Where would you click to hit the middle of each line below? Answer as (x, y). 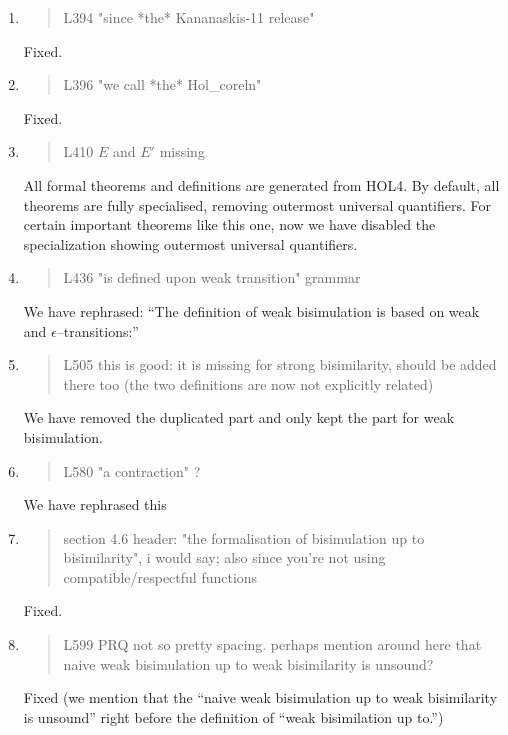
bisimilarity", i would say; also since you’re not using (224, 557)
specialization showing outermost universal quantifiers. (190, 243)
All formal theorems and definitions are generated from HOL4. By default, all (261, 184)
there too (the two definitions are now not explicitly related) (248, 383)
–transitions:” (97, 330)
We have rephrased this (95, 504)
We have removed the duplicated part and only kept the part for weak (239, 417)
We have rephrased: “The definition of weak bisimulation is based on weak (251, 310)
